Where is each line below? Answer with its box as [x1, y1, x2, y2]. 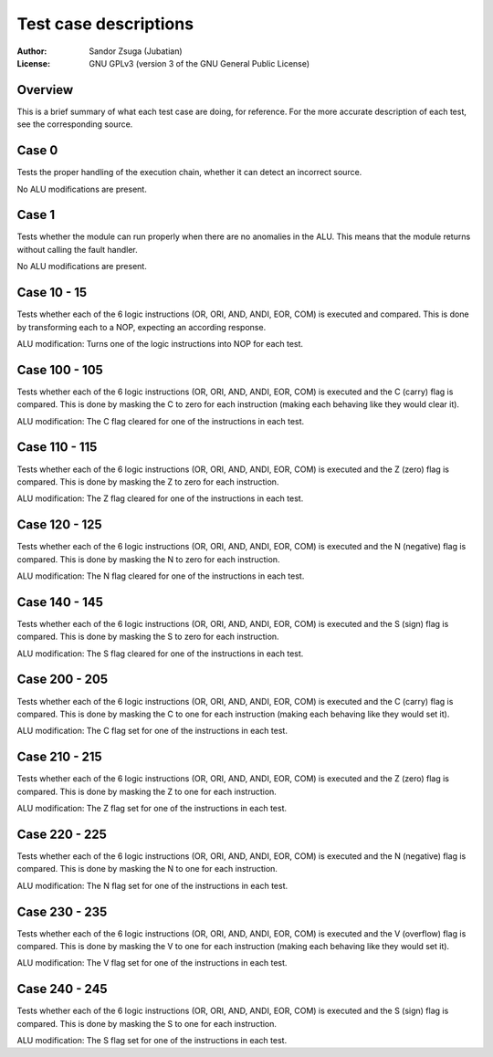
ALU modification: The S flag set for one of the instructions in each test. [16, 1035, 288, 1046]
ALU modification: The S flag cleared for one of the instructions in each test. [16, 648, 304, 659]
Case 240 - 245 [16, 981, 109, 997]
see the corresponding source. [16, 119, 133, 130]
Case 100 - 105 [16, 361, 104, 378]
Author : [16, 46, 47, 57]
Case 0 [16, 142, 58, 159]
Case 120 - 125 [16, 517, 102, 533]
